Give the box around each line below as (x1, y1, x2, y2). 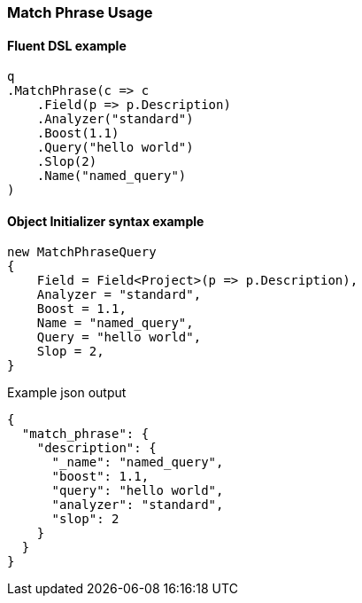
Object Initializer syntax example (7, 213, 204, 229)
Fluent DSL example (7, 37, 127, 53)
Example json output (7, 385, 127, 401)
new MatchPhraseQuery (7, 245, 157, 260)
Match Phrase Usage (7, 4, 153, 21)
